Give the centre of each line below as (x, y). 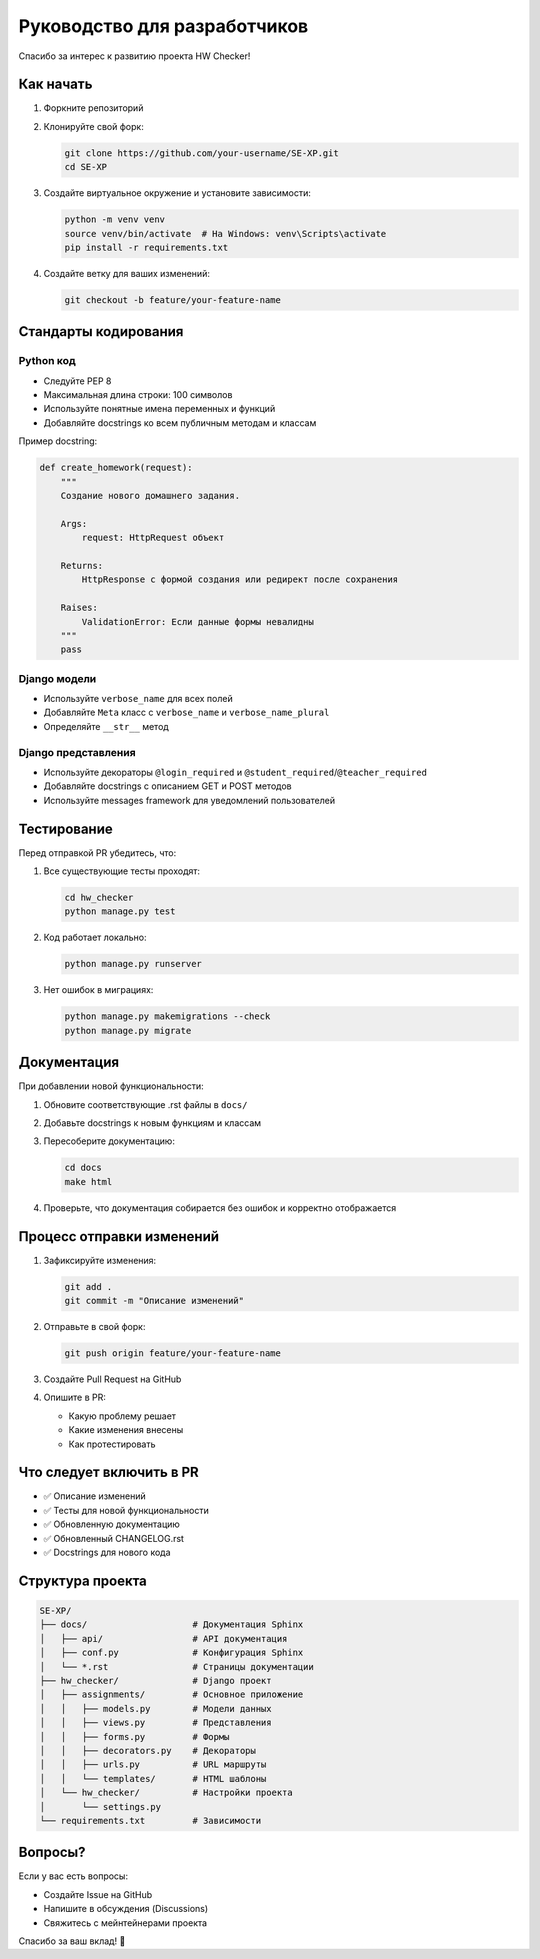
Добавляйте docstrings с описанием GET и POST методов (167, 786)
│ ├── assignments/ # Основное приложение (171, 1694)
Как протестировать (112, 1444)
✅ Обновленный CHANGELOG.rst (114, 1538)
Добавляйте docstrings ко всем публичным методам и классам (180, 422)
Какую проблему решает (122, 1416)
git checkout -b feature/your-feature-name (173, 299)
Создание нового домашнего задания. (150, 496)
